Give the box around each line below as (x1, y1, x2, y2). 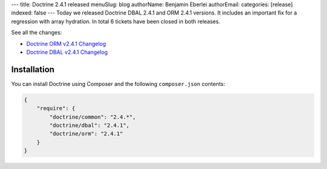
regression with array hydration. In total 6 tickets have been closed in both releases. (11, 18, 220, 25)
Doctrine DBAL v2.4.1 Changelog (26, 48, 108, 56)
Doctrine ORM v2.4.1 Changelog (26, 40, 106, 47)
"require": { (36, 105, 76, 112)
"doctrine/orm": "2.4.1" (49, 130, 124, 138)
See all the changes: (11, 29, 62, 36)
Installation (11, 64, 54, 75)
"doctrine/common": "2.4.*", (49, 113, 136, 121)
